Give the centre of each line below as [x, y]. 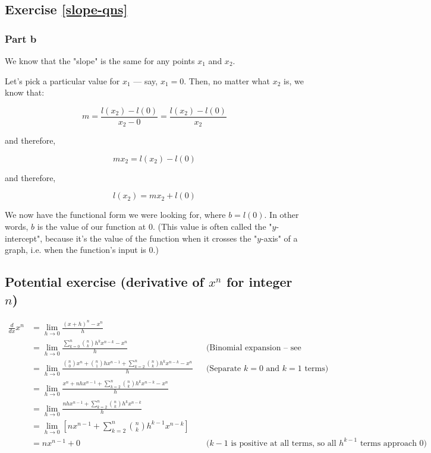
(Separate [224, 368]
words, [17, 227]
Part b [21, 38]
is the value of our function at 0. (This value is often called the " [155, 227]
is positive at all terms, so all [284, 443]
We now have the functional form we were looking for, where [115, 215]
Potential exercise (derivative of [104, 282]
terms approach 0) [394, 443]
